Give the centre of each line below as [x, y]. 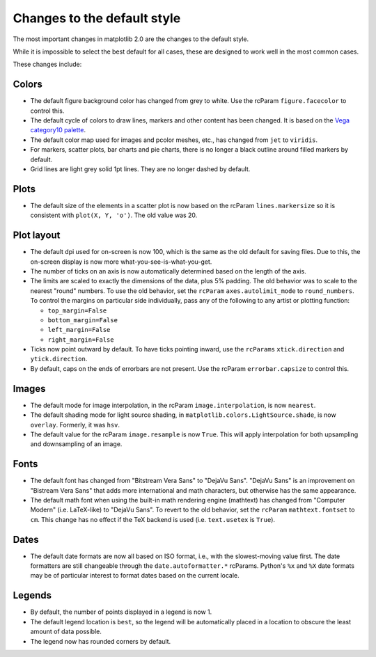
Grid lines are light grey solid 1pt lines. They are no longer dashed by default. [140, 169]
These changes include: [47, 64]
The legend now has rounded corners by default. [101, 641]
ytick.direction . [59, 359]
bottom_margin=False [83, 320]
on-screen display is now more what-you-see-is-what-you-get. [121, 262]
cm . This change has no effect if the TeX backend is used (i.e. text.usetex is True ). [152, 519]
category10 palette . [58, 130]
